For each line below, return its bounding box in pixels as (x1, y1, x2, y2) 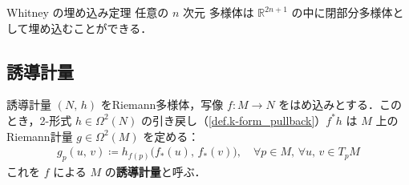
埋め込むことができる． (28, 19, 152, 36)
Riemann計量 (6, 127, 73, 144)
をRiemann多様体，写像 (100, 96, 224, 113)
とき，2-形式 (6, 111, 72, 128)
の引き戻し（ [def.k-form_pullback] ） (140, 111, 326, 128)
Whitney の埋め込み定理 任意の (6, 4, 169, 20)
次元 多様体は (182, 4, 254, 20)
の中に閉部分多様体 (291, 4, 393, 20)
